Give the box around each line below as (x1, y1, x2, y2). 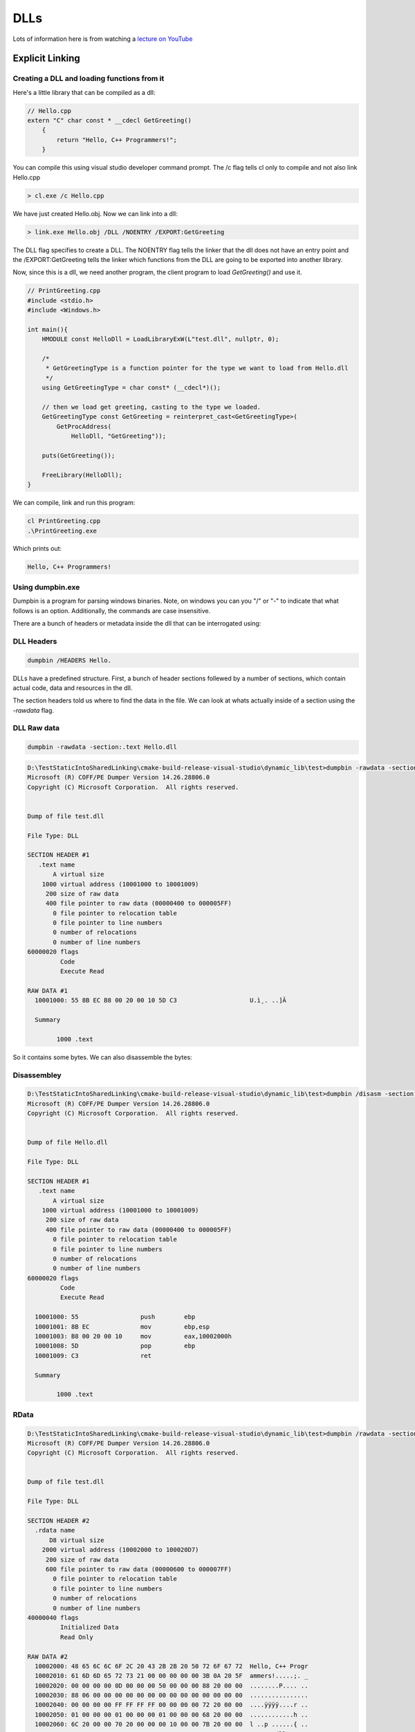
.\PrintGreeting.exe (27, 527, 97, 535)
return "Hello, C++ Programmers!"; (56, 136, 178, 143)
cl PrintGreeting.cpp (27, 517, 101, 525)
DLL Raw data (12, 723, 60, 733)
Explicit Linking (12, 53, 81, 64)
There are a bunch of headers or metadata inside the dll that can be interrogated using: (12, 619, 261, 627)
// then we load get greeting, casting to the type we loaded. (41, 403, 261, 412)
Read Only (59, 1633, 93, 1641)
